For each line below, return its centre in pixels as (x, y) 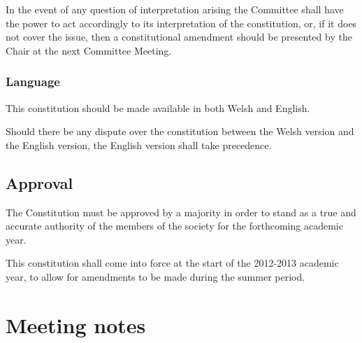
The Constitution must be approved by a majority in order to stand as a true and (181, 212)
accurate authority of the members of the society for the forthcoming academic (174, 226)
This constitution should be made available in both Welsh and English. (158, 107)
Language (33, 82)
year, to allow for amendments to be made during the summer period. (155, 276)
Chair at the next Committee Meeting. (89, 50)
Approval (39, 182)
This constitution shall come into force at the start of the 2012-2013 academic (172, 263)
